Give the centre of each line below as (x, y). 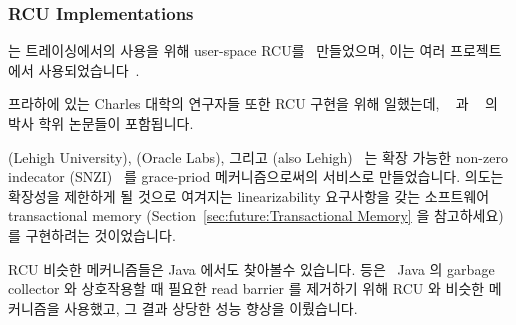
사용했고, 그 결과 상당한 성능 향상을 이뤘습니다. (211, 307)
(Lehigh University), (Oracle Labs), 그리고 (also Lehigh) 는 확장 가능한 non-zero (258, 156)
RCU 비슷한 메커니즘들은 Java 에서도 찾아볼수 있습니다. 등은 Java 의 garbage (251, 268)
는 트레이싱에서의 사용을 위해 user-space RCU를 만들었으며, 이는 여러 (227, 50)
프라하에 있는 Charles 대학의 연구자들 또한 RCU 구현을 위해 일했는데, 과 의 (253, 103)
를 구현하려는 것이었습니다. (92, 234)
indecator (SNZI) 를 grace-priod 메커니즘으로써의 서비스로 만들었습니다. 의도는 (256, 176)
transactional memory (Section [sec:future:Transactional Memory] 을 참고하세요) (256, 215)
